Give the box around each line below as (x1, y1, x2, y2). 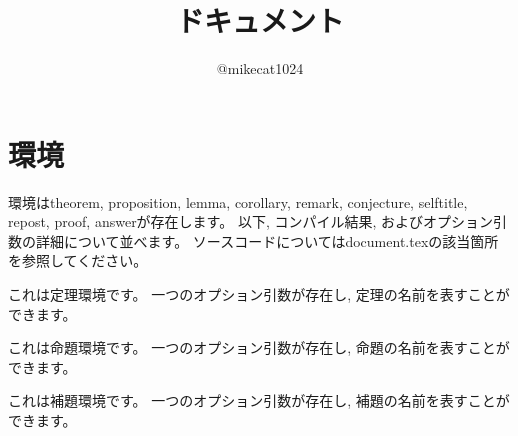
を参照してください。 (8, 250, 148, 271)
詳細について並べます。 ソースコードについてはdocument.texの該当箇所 (35, 230, 499, 251)
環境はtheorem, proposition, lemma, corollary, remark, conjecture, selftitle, (8, 191, 468, 212)
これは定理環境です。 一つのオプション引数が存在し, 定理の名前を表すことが (8, 284, 510, 305)
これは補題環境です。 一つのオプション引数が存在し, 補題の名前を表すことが (8, 390, 510, 411)
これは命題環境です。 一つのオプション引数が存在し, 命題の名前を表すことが (8, 337, 510, 358)
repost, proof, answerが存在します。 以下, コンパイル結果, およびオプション (8, 211, 493, 232)
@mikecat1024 (216, 58, 304, 79)
